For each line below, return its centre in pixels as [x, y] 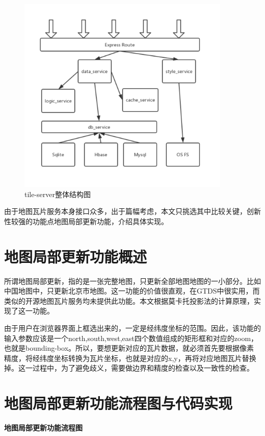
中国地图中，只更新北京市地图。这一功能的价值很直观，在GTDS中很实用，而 [132, 291]
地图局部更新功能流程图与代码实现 [118, 403]
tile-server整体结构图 [58, 194]
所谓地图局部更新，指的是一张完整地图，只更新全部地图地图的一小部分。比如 [132, 281]
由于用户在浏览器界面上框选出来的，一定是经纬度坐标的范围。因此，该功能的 [132, 328]
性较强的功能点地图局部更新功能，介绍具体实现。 [86, 221]
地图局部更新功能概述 [76, 256]
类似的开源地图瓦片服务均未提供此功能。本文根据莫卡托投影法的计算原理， [129, 300]
